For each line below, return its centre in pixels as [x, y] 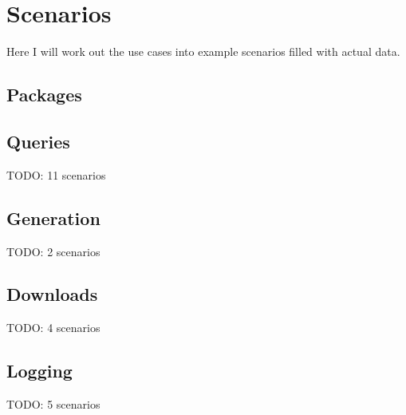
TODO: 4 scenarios [53, 328]
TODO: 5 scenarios [53, 404]
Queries [38, 141]
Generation [53, 217]
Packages [44, 95]
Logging [39, 371]
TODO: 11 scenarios [56, 174]
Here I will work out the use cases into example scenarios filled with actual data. [203, 51]
